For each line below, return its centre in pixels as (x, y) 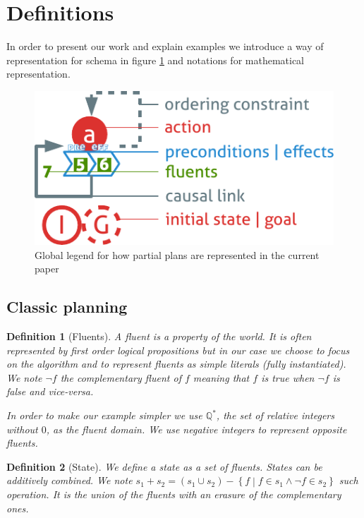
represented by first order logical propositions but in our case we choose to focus (178, 350)
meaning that (221, 377)
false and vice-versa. (50, 391)
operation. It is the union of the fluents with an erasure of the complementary (174, 494)
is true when (288, 377)
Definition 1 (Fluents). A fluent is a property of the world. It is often (159, 336)
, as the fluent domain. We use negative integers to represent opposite (196, 429)
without (22, 429)
